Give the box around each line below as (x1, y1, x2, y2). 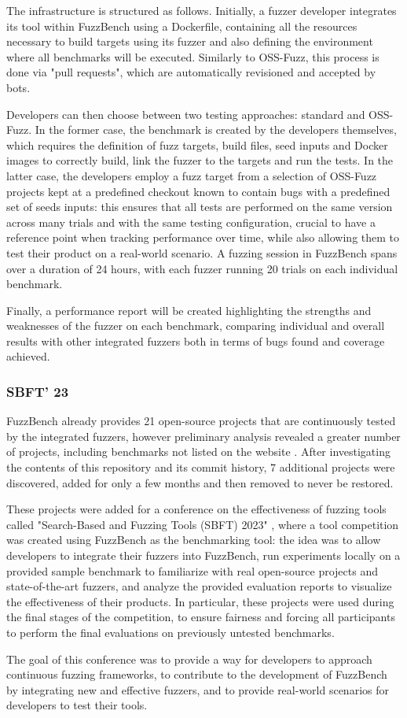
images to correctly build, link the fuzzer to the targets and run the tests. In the (6, 152, 394, 168)
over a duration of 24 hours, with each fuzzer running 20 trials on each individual (6, 260, 398, 276)
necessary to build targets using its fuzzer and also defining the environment (6, 33, 373, 50)
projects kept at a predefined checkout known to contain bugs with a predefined (6, 183, 390, 199)
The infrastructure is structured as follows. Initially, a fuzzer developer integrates (6, 2, 397, 18)
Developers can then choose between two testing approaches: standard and (6, 105, 365, 122)
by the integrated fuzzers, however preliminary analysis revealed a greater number (6, 427, 401, 444)
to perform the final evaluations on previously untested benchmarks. (6, 624, 335, 640)
